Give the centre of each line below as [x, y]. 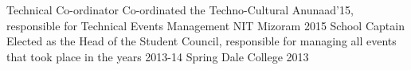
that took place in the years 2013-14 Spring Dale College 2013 [158, 56]
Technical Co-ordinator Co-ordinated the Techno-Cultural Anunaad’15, [180, 10]
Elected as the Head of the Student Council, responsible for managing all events [202, 41]
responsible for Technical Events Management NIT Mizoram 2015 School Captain [205, 25]
